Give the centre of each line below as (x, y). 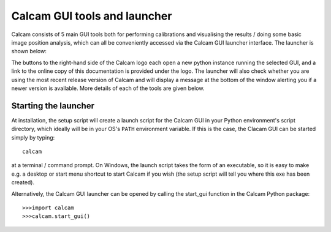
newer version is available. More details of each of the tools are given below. (108, 88)
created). (23, 182)
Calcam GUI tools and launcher (92, 16)
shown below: (29, 51)
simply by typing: (33, 137)
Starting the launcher (53, 106)
